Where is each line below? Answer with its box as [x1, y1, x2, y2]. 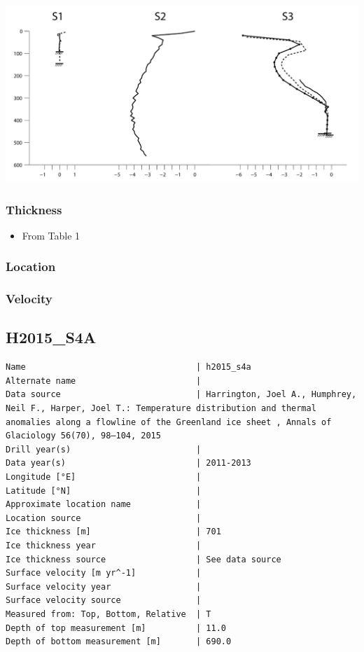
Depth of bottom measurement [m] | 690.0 [6, 637, 232, 647]
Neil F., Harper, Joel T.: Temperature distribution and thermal [6, 403, 316, 414]
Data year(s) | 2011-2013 [6, 458, 251, 469]
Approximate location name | [6, 499, 202, 510]
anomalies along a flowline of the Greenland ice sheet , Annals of [6, 417, 332, 427]
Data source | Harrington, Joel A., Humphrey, [6, 389, 357, 400]
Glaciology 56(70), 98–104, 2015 [6, 431, 161, 441]
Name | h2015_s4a [6, 362, 251, 373]
